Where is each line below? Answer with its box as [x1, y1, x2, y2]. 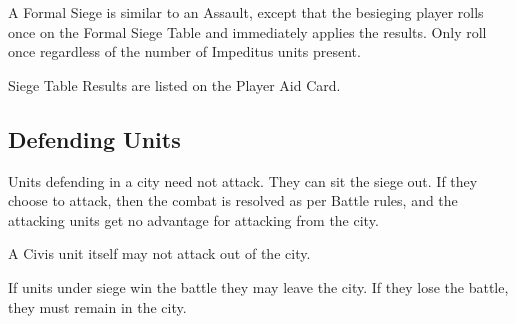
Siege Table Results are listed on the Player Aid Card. [8, 74, 341, 95]
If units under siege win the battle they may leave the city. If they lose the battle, [8, 276, 509, 297]
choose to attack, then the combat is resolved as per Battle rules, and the [8, 190, 458, 211]
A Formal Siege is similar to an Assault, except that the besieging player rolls [8, 2, 484, 22]
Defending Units [8, 123, 181, 154]
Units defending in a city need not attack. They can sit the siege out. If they [8, 170, 478, 191]
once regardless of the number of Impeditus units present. [8, 41, 361, 62]
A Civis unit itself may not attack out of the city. [8, 243, 311, 264]
